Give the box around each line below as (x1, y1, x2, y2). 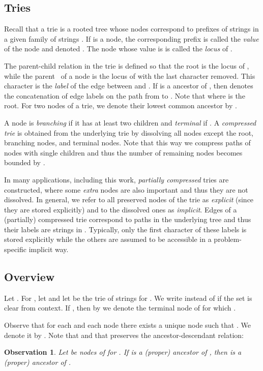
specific (4, 244, 27, 255)
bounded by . (4, 157, 45, 168)
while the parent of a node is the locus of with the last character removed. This (4, 70, 255, 81)
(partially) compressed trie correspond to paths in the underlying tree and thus (4, 214, 251, 225)
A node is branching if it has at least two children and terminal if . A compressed (4, 117, 256, 128)
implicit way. (28, 244, 69, 255)
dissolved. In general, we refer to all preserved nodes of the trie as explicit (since (4, 194, 254, 205)
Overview (4, 269, 55, 285)
